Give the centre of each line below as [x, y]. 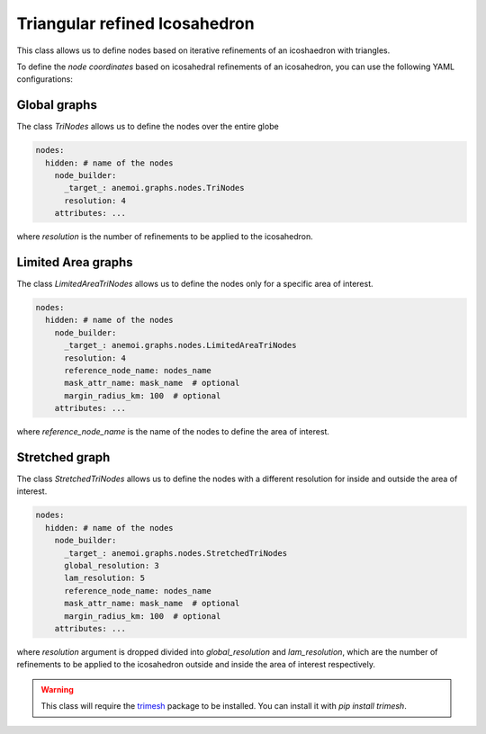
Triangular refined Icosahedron [136, 23]
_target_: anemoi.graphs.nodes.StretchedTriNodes [176, 553]
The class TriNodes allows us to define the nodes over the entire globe [148, 127]
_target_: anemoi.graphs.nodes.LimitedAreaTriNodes [180, 345]
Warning [57, 689]
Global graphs [57, 105]
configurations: [45, 79]
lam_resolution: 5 [105, 578]
